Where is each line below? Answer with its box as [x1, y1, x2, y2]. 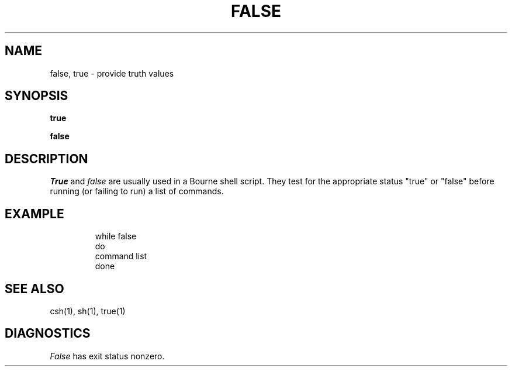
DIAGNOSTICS [5, 326, 91, 341]
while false [95, 231, 137, 242]
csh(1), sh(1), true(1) [50, 305, 126, 316]
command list [95, 251, 147, 262]
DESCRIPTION [5, 151, 88, 166]
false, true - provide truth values [50, 68, 174, 78]
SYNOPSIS [5, 88, 68, 104]
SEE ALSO [5, 281, 64, 296]
